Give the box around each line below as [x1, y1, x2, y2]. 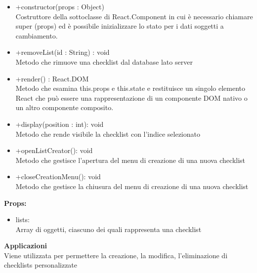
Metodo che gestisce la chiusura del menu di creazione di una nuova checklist [15, 181, 249, 191]
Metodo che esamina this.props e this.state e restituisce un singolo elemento [15, 83, 245, 93]
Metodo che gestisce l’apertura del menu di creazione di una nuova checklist [15, 155, 246, 165]
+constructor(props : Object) [15, 1, 104, 11]
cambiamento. [15, 30, 58, 40]
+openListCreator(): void [15, 145, 93, 156]
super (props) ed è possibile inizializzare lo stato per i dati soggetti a [15, 21, 224, 31]
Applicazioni [4, 240, 47, 251]
